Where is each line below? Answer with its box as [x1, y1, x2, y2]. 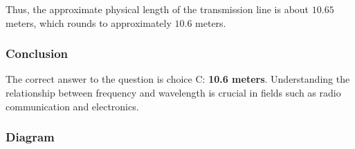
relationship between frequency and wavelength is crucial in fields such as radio [6, 86, 341, 99]
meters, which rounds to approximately [6, 15, 172, 30]
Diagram [6, 128, 55, 146]
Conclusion [6, 45, 68, 62]
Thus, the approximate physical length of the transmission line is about [6, 2, 309, 16]
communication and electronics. [6, 99, 139, 113]
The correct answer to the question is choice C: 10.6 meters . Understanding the [6, 72, 350, 86]
